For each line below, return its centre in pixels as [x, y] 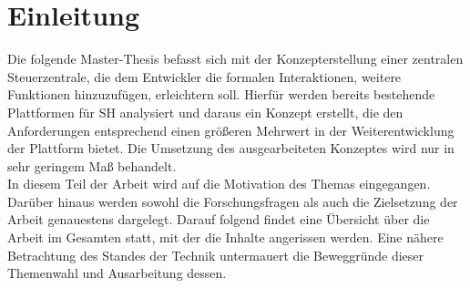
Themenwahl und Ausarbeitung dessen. [117, 273]
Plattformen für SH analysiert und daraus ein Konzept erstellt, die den [205, 112]
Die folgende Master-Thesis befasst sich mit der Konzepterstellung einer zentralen [235, 59]
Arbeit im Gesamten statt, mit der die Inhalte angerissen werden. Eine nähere [225, 237]
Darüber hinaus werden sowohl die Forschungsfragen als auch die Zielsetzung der [233, 201]
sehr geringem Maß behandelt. [92, 165]
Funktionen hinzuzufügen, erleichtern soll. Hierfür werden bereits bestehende [221, 94]
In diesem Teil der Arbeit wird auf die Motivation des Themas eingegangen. [219, 184]
